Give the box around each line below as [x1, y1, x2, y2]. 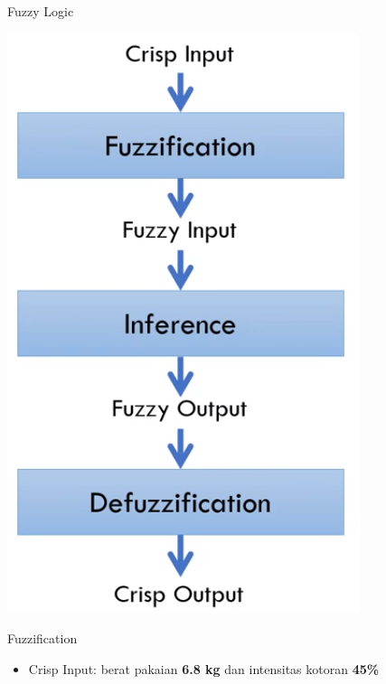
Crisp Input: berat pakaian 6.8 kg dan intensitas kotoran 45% [28, 659, 380, 678]
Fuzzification [7, 629, 78, 648]
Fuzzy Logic [7, 2, 74, 20]
